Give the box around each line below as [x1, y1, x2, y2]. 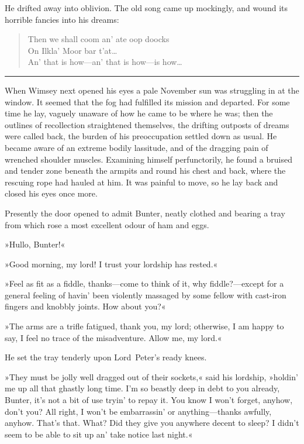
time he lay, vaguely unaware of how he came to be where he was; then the [5, 107, 273, 119]
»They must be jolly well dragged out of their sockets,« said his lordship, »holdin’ [5, 370, 298, 383]
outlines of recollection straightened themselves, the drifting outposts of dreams [5, 118, 289, 130]
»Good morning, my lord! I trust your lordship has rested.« [5, 257, 218, 270]
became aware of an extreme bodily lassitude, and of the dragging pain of [5, 141, 268, 153]
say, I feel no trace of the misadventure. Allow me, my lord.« [5, 331, 222, 343]
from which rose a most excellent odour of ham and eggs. [5, 218, 209, 230]
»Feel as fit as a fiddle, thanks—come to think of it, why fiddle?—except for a [5, 277, 284, 290]
